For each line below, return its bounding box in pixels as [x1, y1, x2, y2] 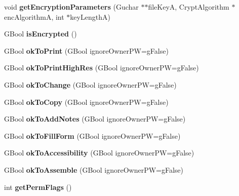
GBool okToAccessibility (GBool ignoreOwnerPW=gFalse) [4, 147, 194, 158]
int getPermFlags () [4, 181, 72, 192]
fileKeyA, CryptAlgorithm [148, 2, 229, 12]
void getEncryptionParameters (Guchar [4, 2, 139, 12]
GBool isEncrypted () [4, 28, 77, 39]
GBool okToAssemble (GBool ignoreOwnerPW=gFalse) [4, 164, 184, 175]
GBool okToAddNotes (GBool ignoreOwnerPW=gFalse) [4, 113, 186, 124]
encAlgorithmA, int [4, 11, 64, 22]
